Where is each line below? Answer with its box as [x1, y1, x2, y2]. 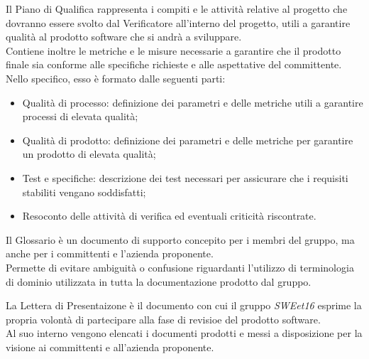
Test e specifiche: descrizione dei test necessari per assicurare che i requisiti [22, 170, 348, 185]
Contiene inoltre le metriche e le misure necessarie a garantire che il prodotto [6, 43, 341, 58]
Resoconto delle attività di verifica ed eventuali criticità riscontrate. [22, 208, 316, 223]
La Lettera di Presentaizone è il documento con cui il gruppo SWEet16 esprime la [6, 298, 362, 313]
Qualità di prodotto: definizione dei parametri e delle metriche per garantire [22, 132, 353, 147]
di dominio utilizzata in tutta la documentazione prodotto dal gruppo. [6, 274, 312, 289]
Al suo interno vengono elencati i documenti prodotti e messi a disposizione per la [6, 326, 363, 341]
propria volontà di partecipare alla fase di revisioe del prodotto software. [6, 311, 321, 326]
